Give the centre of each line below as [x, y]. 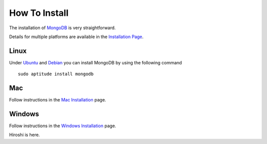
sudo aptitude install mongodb [56, 74]
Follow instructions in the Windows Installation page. [63, 126]
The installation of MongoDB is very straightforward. [63, 28]
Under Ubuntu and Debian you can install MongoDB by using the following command [96, 62]
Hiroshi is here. [24, 135]
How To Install [39, 13]
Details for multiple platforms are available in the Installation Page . [76, 37]
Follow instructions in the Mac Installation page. [58, 100]
